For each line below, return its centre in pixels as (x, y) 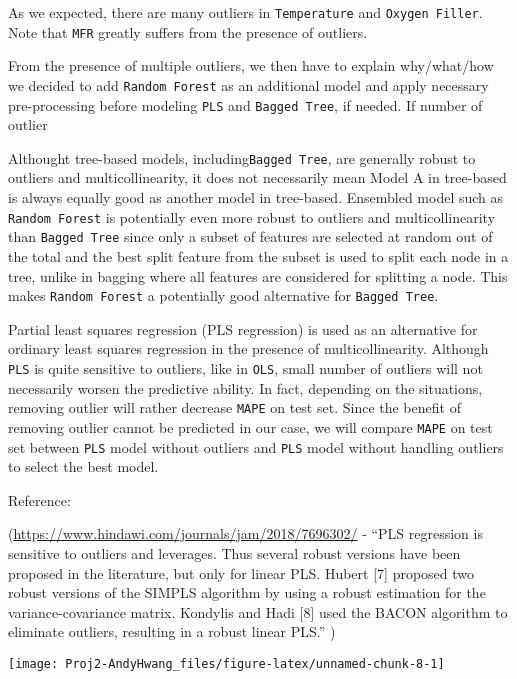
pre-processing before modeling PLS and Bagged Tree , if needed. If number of (245, 104)
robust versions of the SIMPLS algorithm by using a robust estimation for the (247, 592)
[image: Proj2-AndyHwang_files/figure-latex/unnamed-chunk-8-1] (226, 663)
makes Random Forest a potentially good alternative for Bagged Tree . (223, 295)
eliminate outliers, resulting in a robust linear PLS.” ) (172, 631)
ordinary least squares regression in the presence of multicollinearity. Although (248, 348)
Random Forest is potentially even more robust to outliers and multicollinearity (252, 216)
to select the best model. (83, 466)
